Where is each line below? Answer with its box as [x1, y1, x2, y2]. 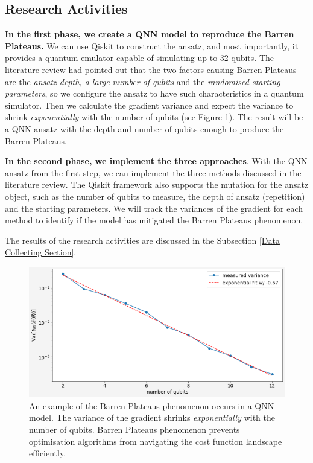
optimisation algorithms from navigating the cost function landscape [29, 435, 282, 447]
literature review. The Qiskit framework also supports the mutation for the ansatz [5, 178, 309, 191]
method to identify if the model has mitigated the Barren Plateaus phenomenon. [5, 214, 303, 226]
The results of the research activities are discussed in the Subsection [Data [5, 234, 280, 246]
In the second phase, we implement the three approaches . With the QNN [5, 155, 308, 167]
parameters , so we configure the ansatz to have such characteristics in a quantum [5, 87, 304, 100]
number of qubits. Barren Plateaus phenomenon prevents [29, 423, 240, 436]
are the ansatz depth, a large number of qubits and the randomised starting [5, 75, 280, 88]
